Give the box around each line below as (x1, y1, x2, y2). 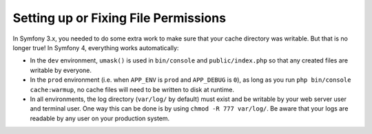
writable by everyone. (30, 66, 92, 74)
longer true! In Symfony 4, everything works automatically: (12, 43, 179, 52)
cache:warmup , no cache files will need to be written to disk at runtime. (30, 85, 234, 93)
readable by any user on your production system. (30, 114, 170, 122)
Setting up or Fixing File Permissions (12, 10, 227, 25)
